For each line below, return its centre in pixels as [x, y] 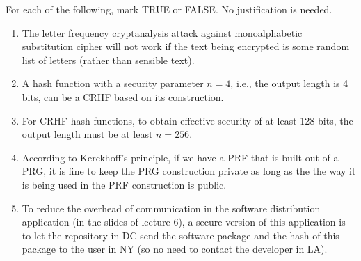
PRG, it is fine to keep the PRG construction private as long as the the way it [189, 171]
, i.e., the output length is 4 [289, 83]
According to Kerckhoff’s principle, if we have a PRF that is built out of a [180, 157]
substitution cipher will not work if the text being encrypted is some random [186, 46]
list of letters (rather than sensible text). [108, 60]
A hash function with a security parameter [113, 83]
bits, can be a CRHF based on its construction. [123, 96]
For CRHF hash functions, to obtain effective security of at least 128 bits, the [187, 120]
